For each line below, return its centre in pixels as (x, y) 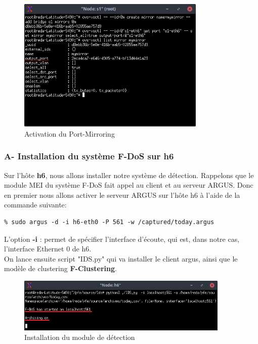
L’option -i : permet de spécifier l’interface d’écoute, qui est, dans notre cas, (122, 239)
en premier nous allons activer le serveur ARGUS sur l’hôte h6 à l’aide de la (122, 195)
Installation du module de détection (80, 337)
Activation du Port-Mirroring (70, 133)
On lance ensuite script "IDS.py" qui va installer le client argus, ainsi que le (121, 258)
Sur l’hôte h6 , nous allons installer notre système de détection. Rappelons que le (129, 175)
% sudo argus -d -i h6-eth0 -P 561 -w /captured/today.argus (109, 222)
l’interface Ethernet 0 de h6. (48, 249)
